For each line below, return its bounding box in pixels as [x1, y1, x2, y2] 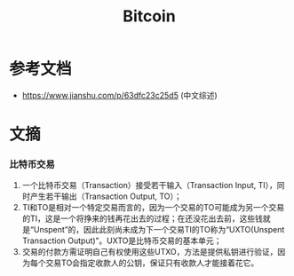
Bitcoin [123, 6, 176, 27]
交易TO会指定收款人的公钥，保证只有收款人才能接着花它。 [45, 257, 259, 268]
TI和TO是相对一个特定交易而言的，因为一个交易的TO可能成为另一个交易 [21, 202, 285, 213]
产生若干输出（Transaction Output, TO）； [29, 191, 182, 201]
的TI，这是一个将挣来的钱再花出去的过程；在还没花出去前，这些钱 [21, 213, 264, 224]
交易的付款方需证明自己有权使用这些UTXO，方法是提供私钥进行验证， [21, 247, 278, 257]
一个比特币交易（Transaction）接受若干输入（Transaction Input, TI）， [21, 180, 278, 191]
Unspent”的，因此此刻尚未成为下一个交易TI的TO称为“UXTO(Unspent [33, 225, 285, 235]
